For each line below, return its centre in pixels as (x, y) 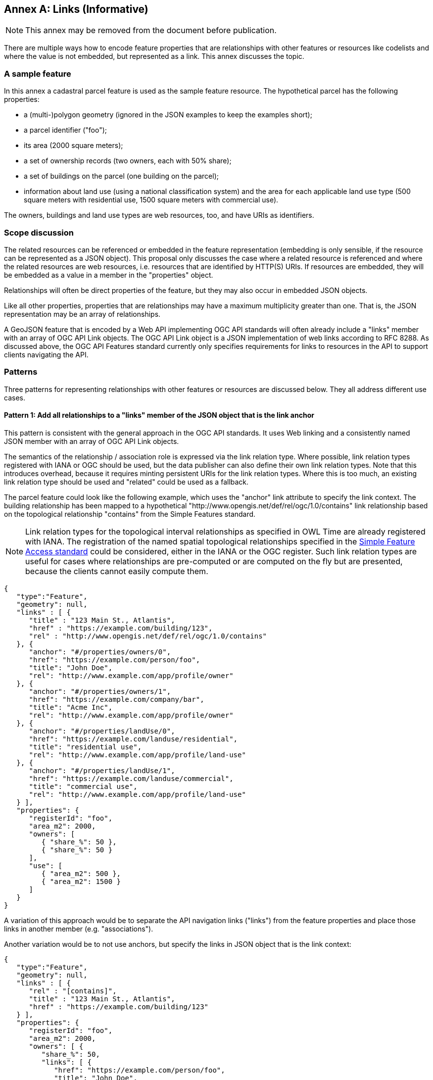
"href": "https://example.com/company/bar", (117, 699)
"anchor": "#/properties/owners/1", (100, 691)
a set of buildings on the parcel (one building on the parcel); (121, 176)
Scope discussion (39, 232)
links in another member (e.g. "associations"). (79, 929)
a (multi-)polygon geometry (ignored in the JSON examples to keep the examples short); (168, 115)
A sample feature (38, 74)
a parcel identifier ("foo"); (66, 130)
